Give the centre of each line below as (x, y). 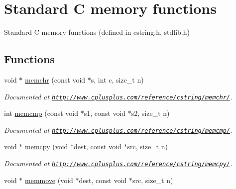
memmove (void (49, 180)
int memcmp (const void (41, 113)
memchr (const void (55, 79)
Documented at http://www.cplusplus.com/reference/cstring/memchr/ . (118, 96)
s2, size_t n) (150, 113)
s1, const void (105, 113)
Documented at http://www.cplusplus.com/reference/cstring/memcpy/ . (118, 163)
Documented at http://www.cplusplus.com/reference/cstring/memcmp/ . (118, 130)
